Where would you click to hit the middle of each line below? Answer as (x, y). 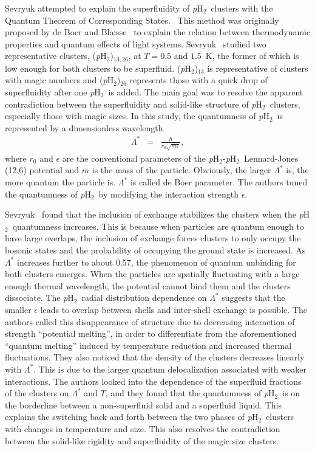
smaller (18, 309)
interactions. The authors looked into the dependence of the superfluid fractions (153, 381)
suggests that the (253, 298)
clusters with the (242, 8)
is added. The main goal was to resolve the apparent (206, 92)
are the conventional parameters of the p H (141, 158)
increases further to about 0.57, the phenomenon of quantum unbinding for (157, 262)
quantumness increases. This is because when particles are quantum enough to (158, 226)
